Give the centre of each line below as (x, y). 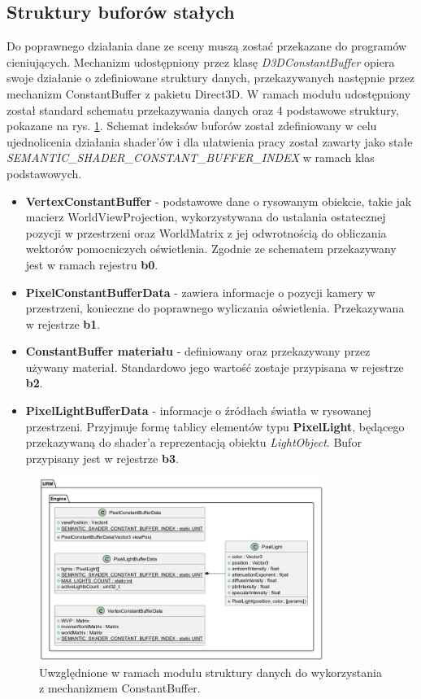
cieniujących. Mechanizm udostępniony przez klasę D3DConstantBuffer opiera (201, 61)
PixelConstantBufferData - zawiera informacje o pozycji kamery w (200, 292)
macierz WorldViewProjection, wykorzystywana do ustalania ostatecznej (206, 217)
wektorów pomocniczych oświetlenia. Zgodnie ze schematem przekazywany (211, 249)
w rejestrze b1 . (63, 323)
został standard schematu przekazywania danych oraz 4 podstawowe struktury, (203, 109)
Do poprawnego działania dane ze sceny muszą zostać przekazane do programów (207, 46)
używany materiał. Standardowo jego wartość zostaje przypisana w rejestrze (215, 367)
